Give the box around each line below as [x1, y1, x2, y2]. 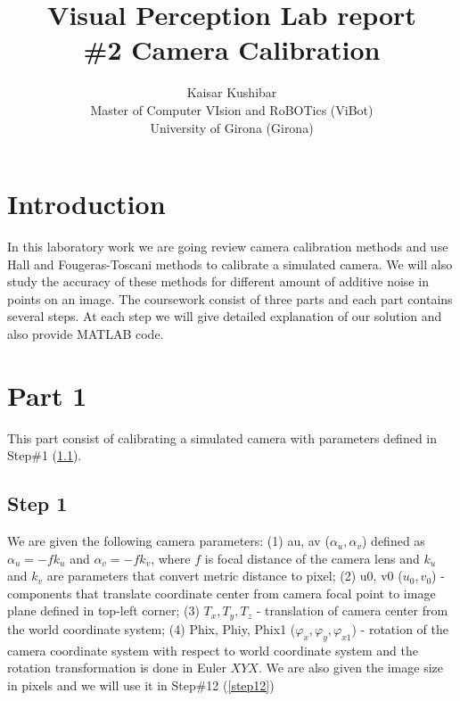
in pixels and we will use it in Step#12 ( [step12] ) [7, 675, 275, 694]
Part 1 [7, 376, 87, 413]
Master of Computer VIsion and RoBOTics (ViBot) [90, 100, 374, 119]
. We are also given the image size [258, 658, 443, 677]
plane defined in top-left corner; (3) [7, 601, 200, 620]
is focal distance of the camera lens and [204, 548, 420, 567]
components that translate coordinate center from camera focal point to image [7, 583, 436, 602]
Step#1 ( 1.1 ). [7, 446, 82, 465]
